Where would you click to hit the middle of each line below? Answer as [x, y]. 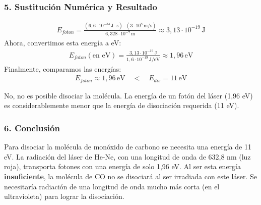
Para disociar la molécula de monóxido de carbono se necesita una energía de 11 [128, 147]
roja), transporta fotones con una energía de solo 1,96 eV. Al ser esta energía [122, 166]
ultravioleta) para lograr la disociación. [64, 196]
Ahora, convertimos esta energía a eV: [63, 43]
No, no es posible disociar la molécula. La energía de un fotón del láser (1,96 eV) [128, 95]
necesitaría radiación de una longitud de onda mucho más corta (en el [112, 186]
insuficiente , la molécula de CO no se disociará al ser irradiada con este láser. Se [131, 176]
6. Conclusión [32, 128]
